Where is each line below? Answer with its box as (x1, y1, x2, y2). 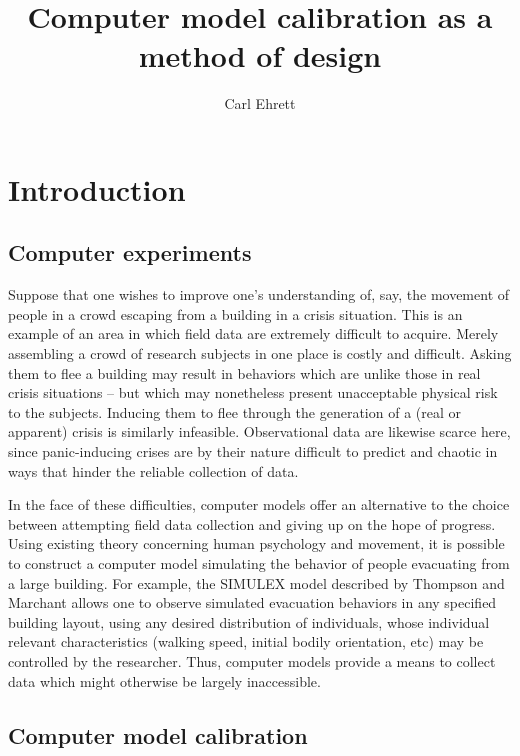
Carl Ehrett (224, 93, 296, 114)
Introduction (8, 168, 186, 209)
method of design (138, 35, 382, 76)
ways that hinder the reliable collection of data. (8, 460, 299, 481)
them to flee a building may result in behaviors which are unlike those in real (8, 362, 481, 383)
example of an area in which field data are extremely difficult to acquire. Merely (8, 323, 499, 344)
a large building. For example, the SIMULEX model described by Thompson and (8, 572, 505, 593)
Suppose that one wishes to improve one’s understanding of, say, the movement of (8, 284, 510, 305)
